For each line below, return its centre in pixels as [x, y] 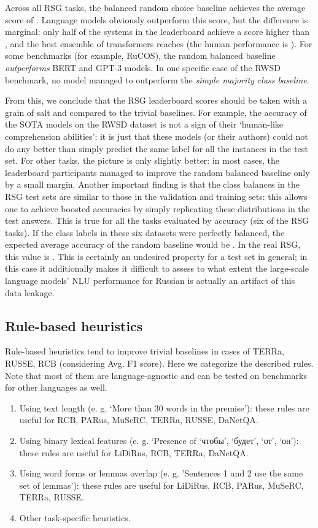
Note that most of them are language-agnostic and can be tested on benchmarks [156, 375]
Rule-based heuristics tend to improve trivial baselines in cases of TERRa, [145, 351]
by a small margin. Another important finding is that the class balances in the [153, 184]
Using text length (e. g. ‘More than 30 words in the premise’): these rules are [164, 407]
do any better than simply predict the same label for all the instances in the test [157, 148]
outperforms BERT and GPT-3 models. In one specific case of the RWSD [143, 67]
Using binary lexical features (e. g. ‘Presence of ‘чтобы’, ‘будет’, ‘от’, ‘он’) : [159, 441]
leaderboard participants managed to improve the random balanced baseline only [157, 172]
